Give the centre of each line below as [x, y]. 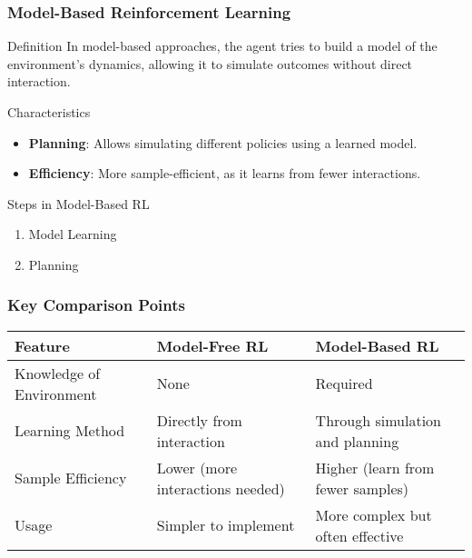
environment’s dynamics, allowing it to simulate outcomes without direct [210, 63]
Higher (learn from [375, 467]
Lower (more [197, 467]
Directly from [199, 420]
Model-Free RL [212, 345]
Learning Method [70, 431]
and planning [357, 441]
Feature [42, 345]
